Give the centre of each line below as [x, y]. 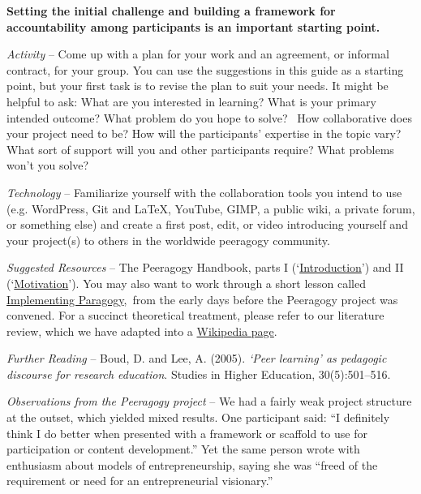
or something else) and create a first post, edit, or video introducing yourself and [207, 224]
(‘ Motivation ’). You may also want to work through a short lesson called [186, 283]
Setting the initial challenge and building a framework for [171, 11]
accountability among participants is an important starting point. [193, 26]
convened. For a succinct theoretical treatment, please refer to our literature [195, 315]
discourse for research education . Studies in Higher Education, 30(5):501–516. [199, 374]
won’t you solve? [48, 165]
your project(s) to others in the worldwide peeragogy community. [168, 240]
